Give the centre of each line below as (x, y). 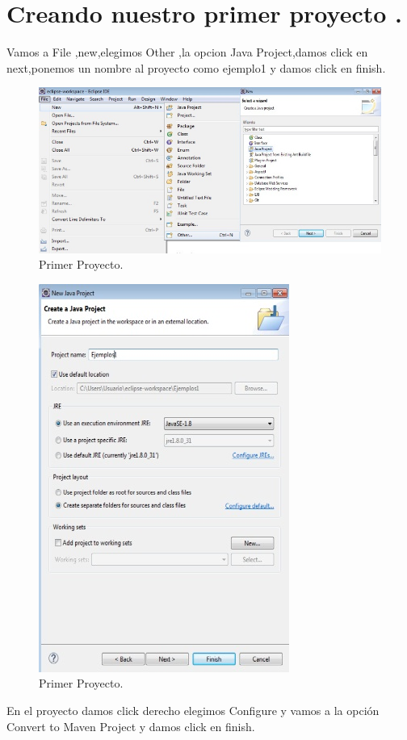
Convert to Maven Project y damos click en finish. (131, 726)
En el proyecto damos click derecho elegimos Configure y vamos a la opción (193, 710)
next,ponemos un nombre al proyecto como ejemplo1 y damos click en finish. (196, 67)
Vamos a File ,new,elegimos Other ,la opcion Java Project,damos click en (187, 52)
